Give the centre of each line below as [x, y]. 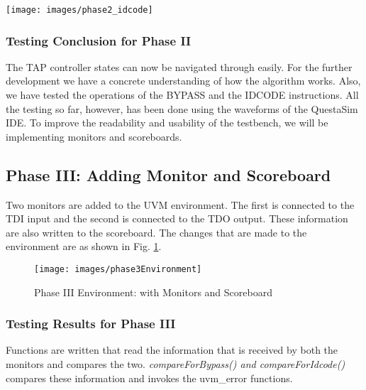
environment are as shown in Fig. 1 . [84, 246]
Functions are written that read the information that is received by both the [172, 350]
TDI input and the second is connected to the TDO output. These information [177, 218]
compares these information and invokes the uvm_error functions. [149, 378]
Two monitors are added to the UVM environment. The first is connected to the [180, 204]
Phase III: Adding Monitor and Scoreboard [168, 174]
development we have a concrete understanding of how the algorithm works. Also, [183, 81]
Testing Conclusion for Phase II [99, 40]
